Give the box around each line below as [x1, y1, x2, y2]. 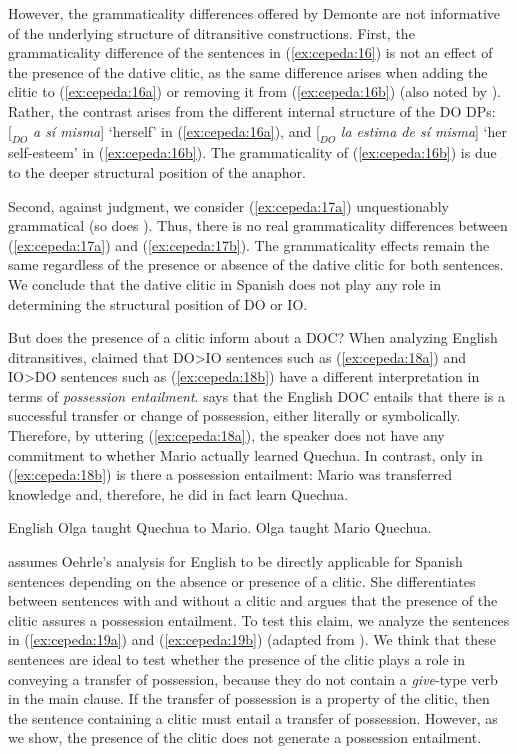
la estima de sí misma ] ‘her [340, 120, 507, 141]
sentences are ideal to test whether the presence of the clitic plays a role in [8, 649, 466, 670]
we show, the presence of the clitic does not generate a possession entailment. [8, 727, 482, 748]
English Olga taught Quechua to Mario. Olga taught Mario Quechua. [8, 517, 432, 538]
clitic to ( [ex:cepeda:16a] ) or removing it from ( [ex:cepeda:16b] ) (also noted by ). [8, 81, 501, 102]
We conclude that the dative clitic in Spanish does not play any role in [8, 273, 442, 294]
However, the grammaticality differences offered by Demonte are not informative [8, 3, 500, 23]
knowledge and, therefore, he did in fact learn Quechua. [8, 483, 349, 504]
